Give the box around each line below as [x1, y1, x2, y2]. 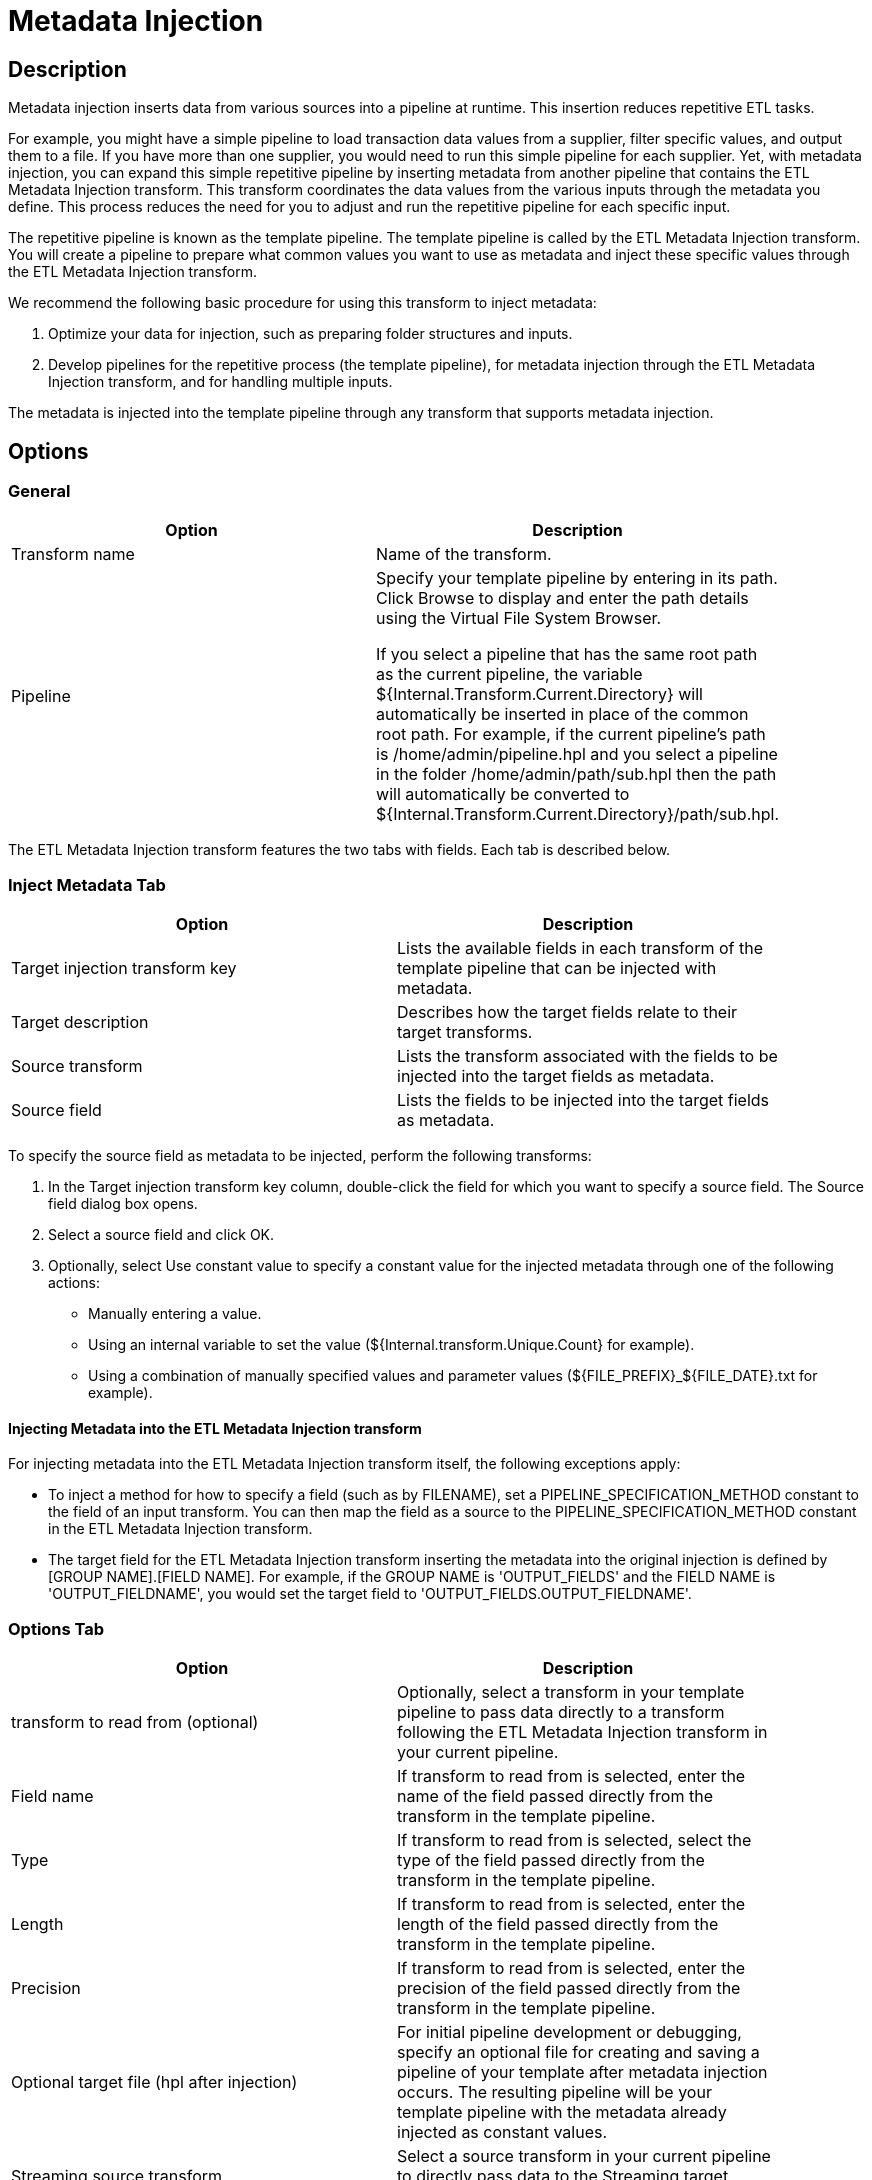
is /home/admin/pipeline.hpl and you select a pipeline [376, 744, 778, 765]
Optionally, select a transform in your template [397, 1682, 745, 1703]
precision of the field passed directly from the [397, 1978, 741, 1999]
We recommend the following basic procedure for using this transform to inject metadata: [8, 294, 597, 312]
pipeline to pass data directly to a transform [397, 1702, 725, 1723]
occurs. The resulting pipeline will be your [397, 2082, 712, 2103]
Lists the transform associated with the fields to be [397, 1046, 778, 1067]
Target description [11, 1012, 149, 1033]
